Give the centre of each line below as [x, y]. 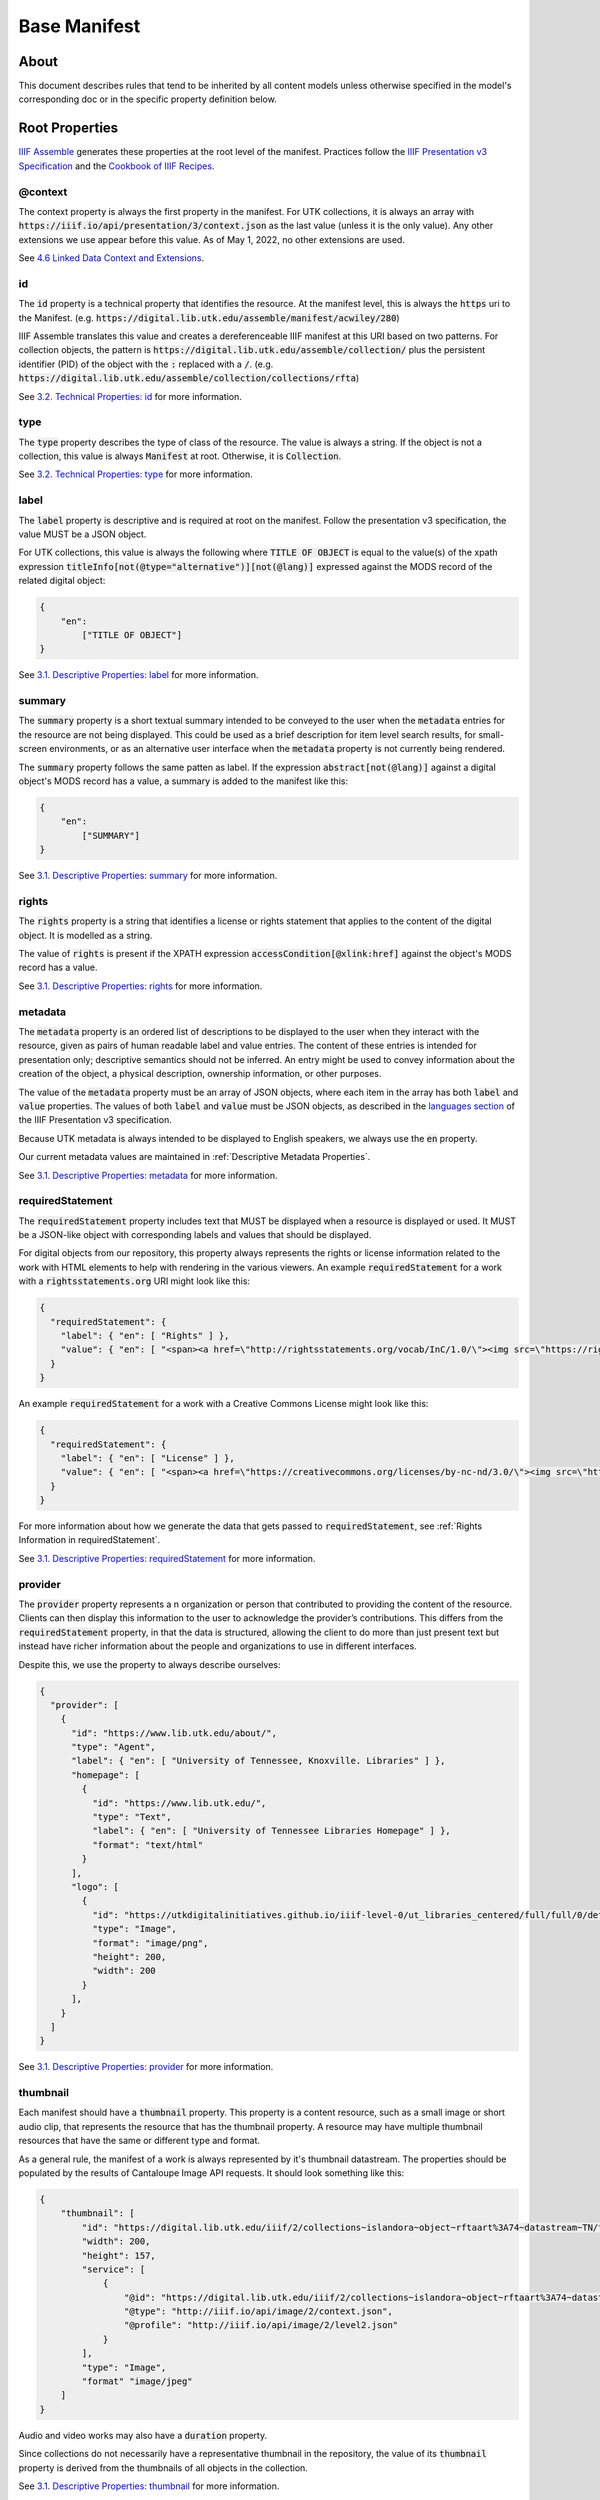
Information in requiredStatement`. [89, 1540]
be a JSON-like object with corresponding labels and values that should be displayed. [195, 1235]
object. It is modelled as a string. [85, 935]
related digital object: [62, 581]
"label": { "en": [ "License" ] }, [147, 1458]
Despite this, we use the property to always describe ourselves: [149, 1664]
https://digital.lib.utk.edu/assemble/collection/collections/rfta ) [189, 378]
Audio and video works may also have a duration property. [143, 2435]
